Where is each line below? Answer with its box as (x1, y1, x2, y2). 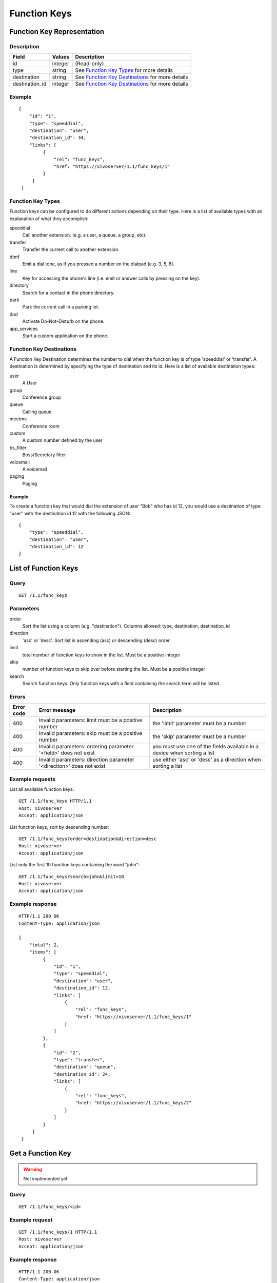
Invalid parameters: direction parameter (38, 756, 134, 763)
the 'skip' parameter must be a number (152, 733, 247, 740)
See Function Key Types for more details (75, 67, 173, 74)
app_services (9, 325, 38, 332)
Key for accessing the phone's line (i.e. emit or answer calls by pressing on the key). (22, 275, 201, 281)
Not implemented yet (23, 1176, 68, 1182)
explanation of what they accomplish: (9, 216, 89, 222)
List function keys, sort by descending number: (9, 824, 110, 830)
